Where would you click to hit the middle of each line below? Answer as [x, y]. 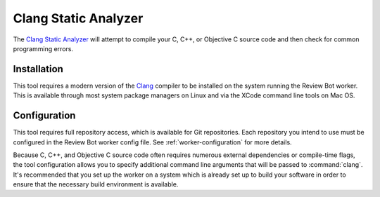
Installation [38, 69]
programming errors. [43, 48]
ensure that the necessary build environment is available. [96, 184]
